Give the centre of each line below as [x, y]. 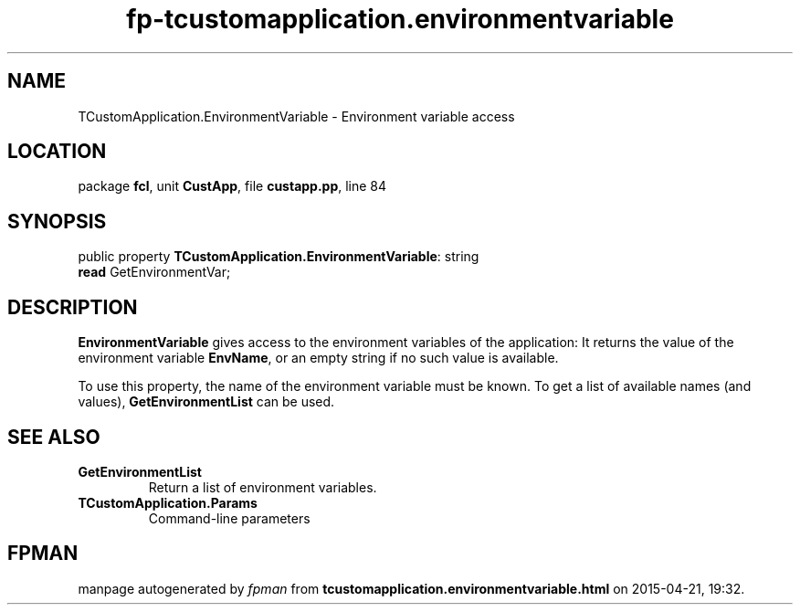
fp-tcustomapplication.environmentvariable [400, 19]
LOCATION [57, 152]
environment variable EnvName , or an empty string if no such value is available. [318, 358]
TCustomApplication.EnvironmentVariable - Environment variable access [296, 116]
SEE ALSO [54, 437]
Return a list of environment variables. [263, 487]
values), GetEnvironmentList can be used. [206, 402]
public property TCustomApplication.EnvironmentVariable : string [279, 257]
